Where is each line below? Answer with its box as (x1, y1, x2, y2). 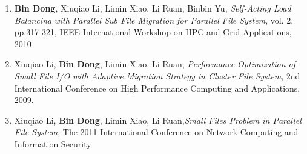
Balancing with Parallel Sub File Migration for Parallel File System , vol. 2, (14, 13, 294, 26)
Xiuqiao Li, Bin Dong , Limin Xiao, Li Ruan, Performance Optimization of (14, 58, 295, 70)
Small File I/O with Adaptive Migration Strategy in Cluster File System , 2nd (14, 69, 300, 82)
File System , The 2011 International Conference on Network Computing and (14, 126, 299, 138)
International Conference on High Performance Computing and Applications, (14, 81, 300, 94)
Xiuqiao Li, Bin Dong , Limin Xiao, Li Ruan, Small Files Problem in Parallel (14, 113, 302, 126)
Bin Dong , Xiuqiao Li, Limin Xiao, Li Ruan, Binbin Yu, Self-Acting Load (14, 2, 291, 14)
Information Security (14, 137, 91, 150)
